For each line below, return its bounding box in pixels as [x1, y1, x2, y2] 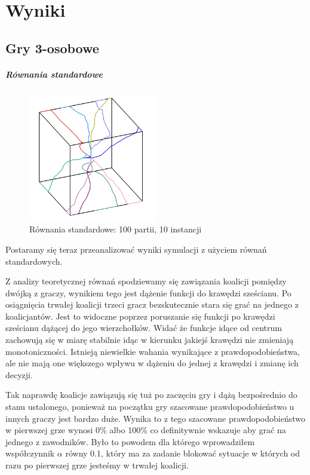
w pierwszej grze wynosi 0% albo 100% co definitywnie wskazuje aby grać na [5, 424, 286, 436]
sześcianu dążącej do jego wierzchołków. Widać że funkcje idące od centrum [5, 321, 282, 334]
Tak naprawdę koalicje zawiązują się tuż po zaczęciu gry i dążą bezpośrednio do [5, 388, 297, 401]
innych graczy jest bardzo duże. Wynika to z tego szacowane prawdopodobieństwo [5, 412, 305, 424]
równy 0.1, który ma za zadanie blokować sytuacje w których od [65, 447, 300, 459]
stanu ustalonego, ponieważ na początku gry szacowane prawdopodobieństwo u [5, 400, 294, 413]
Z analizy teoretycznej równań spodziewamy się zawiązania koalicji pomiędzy [5, 275, 287, 287]
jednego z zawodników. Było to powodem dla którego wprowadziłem [5, 435, 255, 448]
